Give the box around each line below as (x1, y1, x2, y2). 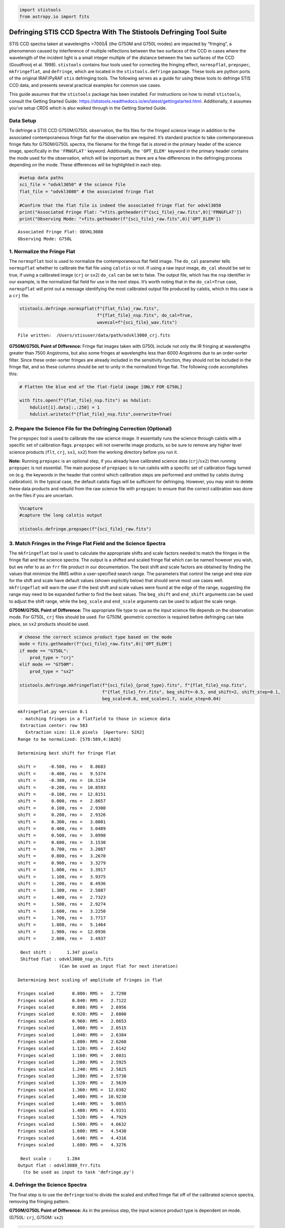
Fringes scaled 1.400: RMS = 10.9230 (18, 1094, 127, 1100)
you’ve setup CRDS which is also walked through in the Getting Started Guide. (9, 105, 167, 111)
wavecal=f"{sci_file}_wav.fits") (97, 319, 178, 325)
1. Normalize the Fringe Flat (9, 248, 76, 255)
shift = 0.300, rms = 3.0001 (18, 819, 106, 825)
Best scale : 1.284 (20, 1156, 80, 1161)
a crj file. (9, 292, 29, 298)
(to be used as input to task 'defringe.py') (23, 1170, 134, 1175)
